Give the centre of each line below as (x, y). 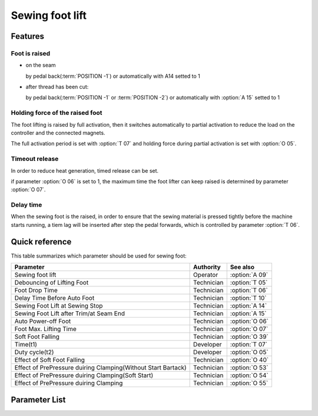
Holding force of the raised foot (57, 113)
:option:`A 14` (249, 306)
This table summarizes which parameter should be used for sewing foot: (99, 256)
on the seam (41, 65)
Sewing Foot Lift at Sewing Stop (59, 306)
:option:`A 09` (249, 275)
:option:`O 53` (249, 368)
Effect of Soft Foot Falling (49, 360)
